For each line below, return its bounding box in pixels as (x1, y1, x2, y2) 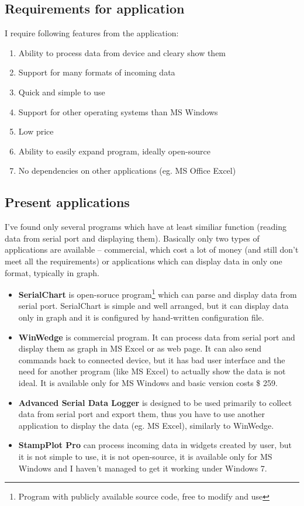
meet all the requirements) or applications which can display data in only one (5, 254, 282, 267)
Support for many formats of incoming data (18, 66, 175, 78)
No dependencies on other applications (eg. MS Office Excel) (18, 164, 236, 177)
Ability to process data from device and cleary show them (18, 46, 226, 58)
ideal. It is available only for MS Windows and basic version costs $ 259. (18, 376, 278, 388)
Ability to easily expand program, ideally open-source (18, 144, 210, 157)
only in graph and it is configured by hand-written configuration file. (18, 311, 264, 323)
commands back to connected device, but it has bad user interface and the (18, 353, 285, 366)
